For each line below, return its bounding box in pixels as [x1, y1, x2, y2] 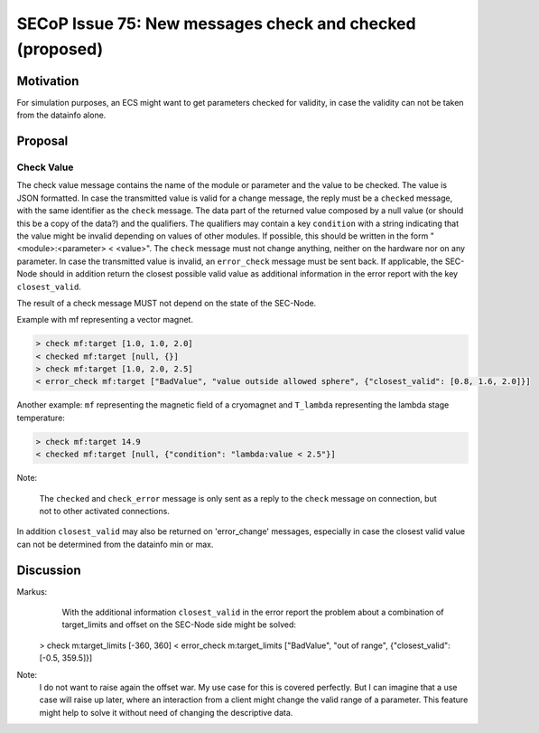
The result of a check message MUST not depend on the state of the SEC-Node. [16, 297, 317, 308]
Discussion [16, 562, 81, 578]
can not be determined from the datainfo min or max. [16, 539, 214, 550]
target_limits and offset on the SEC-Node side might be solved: [61, 619, 297, 630]
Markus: [16, 586, 48, 597]
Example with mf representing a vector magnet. [16, 315, 194, 325]
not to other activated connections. [39, 505, 171, 516]
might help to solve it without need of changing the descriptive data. [39, 707, 293, 718]
